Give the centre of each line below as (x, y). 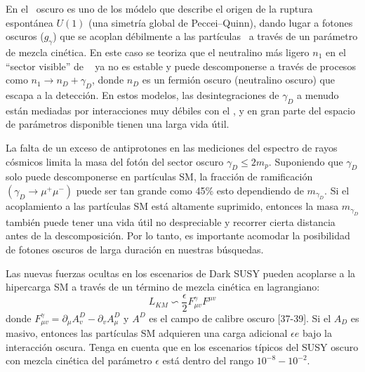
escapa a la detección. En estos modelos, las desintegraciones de (142, 94)
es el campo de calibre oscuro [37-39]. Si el (240, 318)
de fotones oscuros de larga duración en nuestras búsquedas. (135, 249)
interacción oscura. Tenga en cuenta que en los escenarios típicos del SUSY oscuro (182, 346)
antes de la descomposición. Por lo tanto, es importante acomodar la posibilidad (178, 235)
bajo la (317, 333)
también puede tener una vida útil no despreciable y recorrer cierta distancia (171, 221)
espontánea (29, 22)
